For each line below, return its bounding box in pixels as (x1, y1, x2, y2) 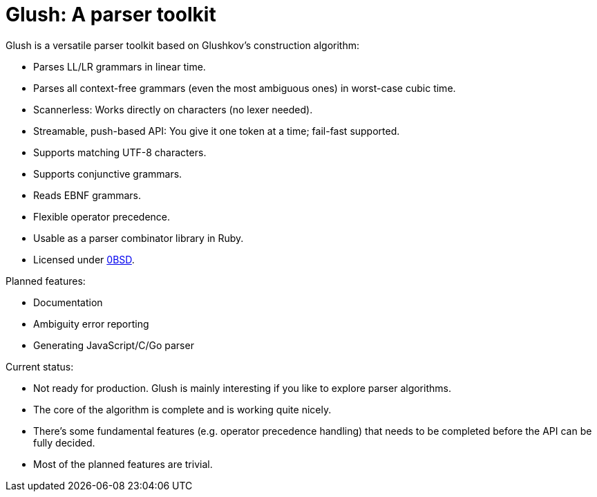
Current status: (6, 360, 74, 373)
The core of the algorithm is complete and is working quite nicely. (33, 403, 332, 415)
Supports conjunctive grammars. (33, 167, 182, 180)
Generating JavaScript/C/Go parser (33, 339, 194, 351)
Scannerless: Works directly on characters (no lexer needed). (33, 103, 313, 115)
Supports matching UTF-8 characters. (33, 146, 207, 158)
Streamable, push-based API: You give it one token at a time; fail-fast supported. (33, 124, 400, 137)
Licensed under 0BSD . (33, 253, 135, 265)
